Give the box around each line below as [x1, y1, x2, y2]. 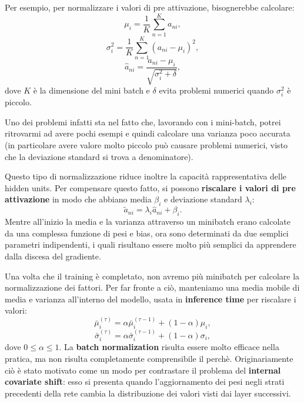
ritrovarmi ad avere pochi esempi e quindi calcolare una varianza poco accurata [5, 127, 290, 139]
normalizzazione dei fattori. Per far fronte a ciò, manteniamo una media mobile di [5, 281, 300, 294]
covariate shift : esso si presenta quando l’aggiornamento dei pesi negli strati [5, 375, 285, 388]
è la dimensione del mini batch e [33, 84, 150, 96]
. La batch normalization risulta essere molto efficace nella [59, 341, 279, 353]
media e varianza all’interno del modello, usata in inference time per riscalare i [5, 292, 296, 305]
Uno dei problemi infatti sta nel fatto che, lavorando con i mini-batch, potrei [5, 115, 281, 128]
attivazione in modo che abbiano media [5, 193, 152, 205]
